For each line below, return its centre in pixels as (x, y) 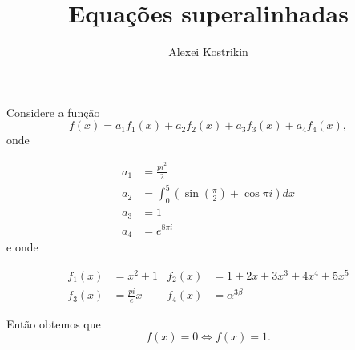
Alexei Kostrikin (208, 52)
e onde (22, 247)
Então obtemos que (54, 323)
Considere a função (53, 112)
